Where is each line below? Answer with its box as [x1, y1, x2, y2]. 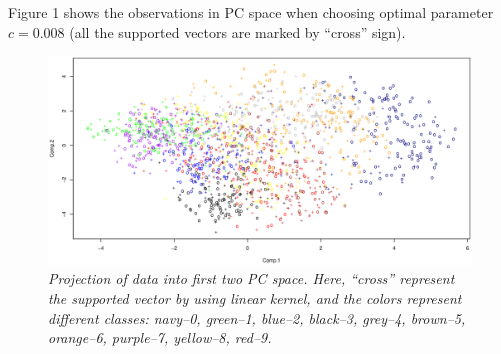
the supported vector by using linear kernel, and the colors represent [48, 288, 462, 309]
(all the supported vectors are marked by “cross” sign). [69, 21, 406, 42]
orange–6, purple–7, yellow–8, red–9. [48, 327, 272, 348]
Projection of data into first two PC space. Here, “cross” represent [48, 268, 455, 289]
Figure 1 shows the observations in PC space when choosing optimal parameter [8, 2, 494, 22]
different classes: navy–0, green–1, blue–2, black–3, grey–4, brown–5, [48, 307, 466, 328]
